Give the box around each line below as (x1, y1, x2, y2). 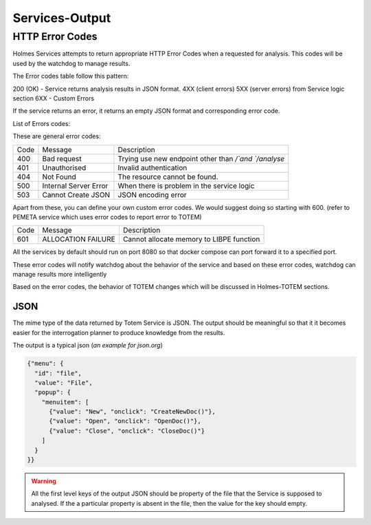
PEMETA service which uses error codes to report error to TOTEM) (12, 213, 202, 221)
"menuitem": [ (41, 398, 89, 406)
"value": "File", (34, 378, 93, 387)
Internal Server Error (42, 181, 109, 191)
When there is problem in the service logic (117, 181, 255, 191)
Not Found (42, 172, 77, 182)
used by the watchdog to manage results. (12, 59, 131, 67)
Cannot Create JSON (42, 190, 111, 200)
